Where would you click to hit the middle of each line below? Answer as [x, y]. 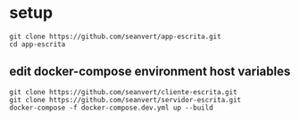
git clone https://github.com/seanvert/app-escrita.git [115, 36]
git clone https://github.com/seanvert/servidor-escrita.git [125, 100]
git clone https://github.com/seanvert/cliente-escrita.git [124, 92]
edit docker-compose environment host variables [150, 72]
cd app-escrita [37, 44]
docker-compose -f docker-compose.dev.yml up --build [112, 108]
